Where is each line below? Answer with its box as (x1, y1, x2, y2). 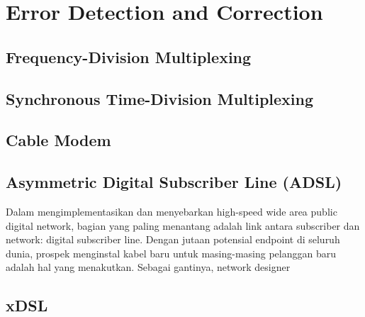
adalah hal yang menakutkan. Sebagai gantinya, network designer (6, 260, 291, 274)
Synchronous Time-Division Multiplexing (6, 87, 314, 109)
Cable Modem (6, 129, 111, 151)
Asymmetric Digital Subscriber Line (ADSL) (6, 171, 342, 193)
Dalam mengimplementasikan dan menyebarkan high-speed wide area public (6, 204, 337, 218)
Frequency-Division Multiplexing (6, 45, 252, 67)
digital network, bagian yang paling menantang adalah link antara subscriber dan (6, 218, 360, 233)
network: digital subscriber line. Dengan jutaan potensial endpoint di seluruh (6, 232, 340, 247)
